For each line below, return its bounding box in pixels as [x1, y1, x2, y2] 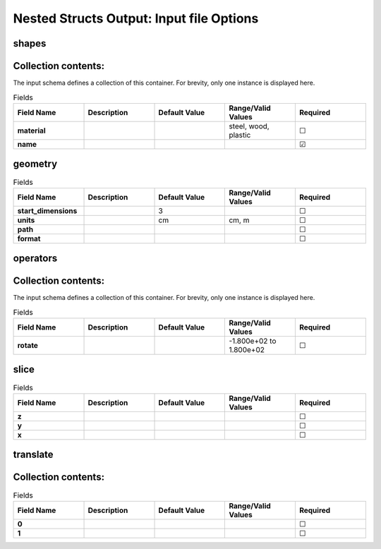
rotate [17, 341, 39, 351]
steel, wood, [229, 121, 270, 131]
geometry [13, 158, 58, 170]
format [17, 234, 41, 243]
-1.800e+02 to [229, 336, 277, 346]
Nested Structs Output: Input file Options [13, 11, 259, 26]
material [17, 126, 46, 135]
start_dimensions [17, 205, 78, 215]
